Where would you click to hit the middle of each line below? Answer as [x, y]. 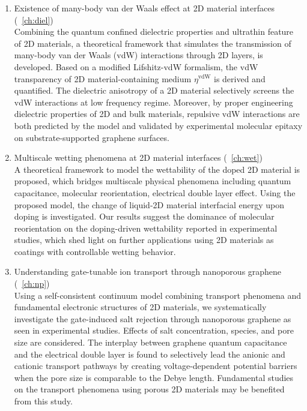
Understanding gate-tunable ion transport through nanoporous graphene [148, 271]
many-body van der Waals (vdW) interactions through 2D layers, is [138, 55]
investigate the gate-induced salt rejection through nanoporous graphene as [153, 318]
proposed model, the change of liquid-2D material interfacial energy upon [149, 204]
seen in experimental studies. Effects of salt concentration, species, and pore [154, 330]
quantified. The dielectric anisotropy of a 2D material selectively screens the [154, 90]
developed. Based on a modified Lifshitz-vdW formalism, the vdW [136, 66]
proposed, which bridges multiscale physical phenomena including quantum [153, 181]
